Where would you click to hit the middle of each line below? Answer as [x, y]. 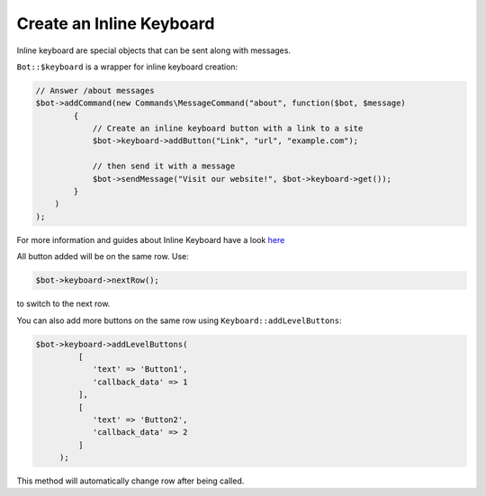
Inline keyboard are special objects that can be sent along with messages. [154, 50]
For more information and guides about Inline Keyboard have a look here [151, 239]
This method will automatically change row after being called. [130, 481]
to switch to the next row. [63, 304]
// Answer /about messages [95, 90]
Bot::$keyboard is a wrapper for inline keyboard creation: [127, 67]
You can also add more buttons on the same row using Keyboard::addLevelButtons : [179, 320]
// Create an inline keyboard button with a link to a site [228, 129]
